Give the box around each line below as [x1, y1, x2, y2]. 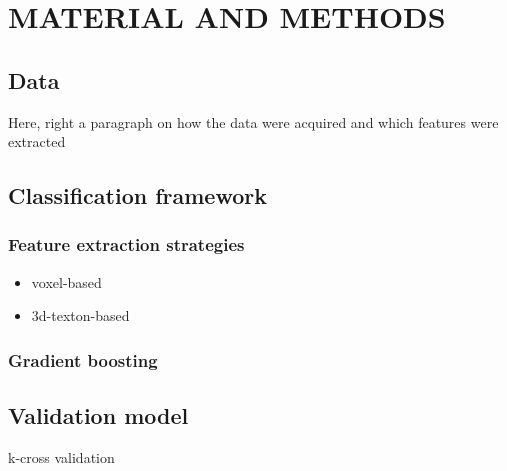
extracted [8, 131, 66, 152]
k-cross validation [8, 447, 115, 467]
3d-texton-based [31, 305, 130, 326]
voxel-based [31, 271, 102, 292]
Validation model [8, 400, 189, 431]
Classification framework [8, 180, 267, 211]
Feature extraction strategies [8, 232, 245, 257]
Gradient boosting [8, 347, 158, 372]
